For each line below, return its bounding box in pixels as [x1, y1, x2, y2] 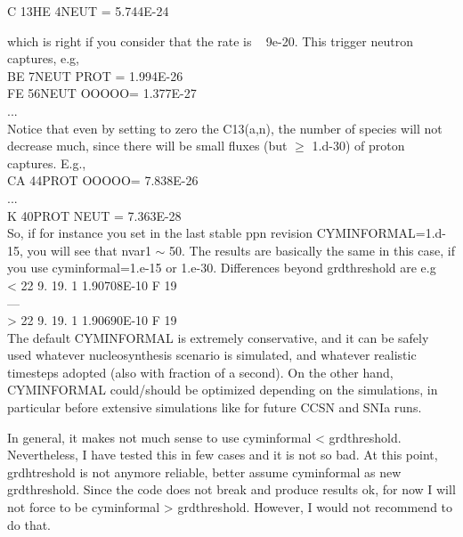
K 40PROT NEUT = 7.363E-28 [7, 206, 182, 224]
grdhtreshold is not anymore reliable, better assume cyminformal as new [7, 462, 402, 481]
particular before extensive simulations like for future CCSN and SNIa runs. [7, 398, 422, 417]
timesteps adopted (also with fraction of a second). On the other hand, [7, 362, 394, 381]
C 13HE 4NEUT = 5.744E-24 [7, 2, 169, 20]
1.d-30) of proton [312, 136, 405, 155]
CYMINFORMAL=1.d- [316, 224, 447, 242]
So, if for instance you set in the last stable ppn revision [7, 224, 313, 242]
